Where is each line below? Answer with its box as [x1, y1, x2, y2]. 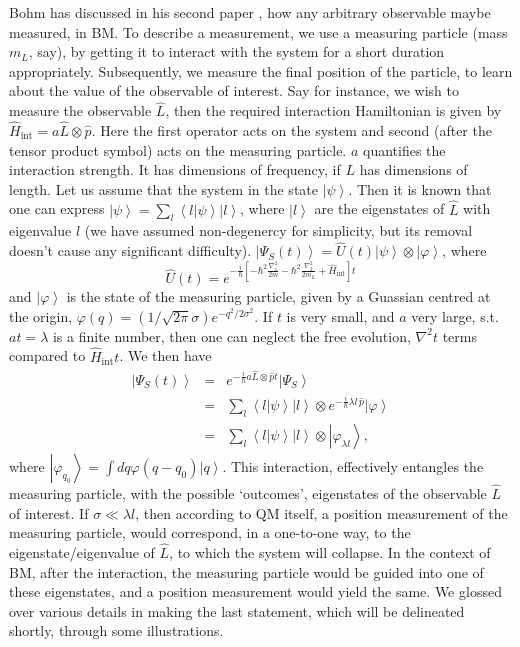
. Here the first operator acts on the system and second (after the [91, 120, 492, 140]
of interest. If [9, 502, 89, 523]
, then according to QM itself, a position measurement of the [135, 502, 508, 523]
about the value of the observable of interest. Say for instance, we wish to [9, 80, 459, 101]
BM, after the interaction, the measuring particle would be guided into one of [9, 561, 484, 582]
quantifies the [362, 139, 446, 160]
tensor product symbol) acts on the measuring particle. [9, 139, 347, 160]
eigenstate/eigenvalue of [9, 541, 155, 562]
